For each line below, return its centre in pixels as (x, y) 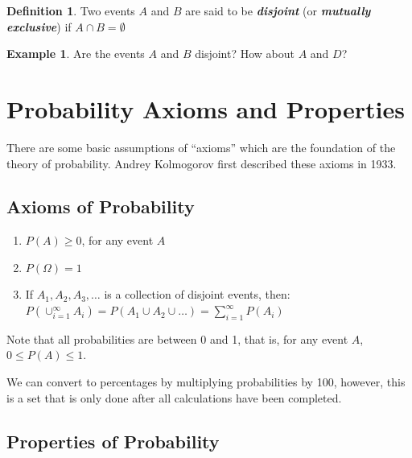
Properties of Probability (113, 441)
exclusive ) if (39, 26)
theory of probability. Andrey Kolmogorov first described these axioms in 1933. (202, 163)
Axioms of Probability (101, 206)
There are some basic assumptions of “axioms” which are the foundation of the (201, 147)
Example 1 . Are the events (76, 54)
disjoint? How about (245, 54)
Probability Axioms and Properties (206, 108)
